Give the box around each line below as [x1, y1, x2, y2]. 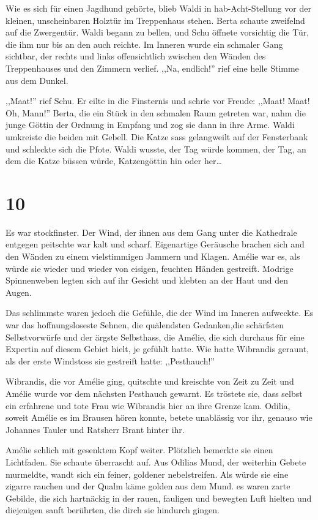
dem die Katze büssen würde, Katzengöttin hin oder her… [6, 154, 222, 167]
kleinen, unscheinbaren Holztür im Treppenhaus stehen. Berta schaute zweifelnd [6, 13, 305, 26]
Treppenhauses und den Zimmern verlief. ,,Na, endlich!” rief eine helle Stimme [6, 61, 299, 74]
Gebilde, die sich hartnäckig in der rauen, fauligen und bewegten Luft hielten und [6, 491, 312, 504]
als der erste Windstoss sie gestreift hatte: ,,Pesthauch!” [6, 354, 215, 367]
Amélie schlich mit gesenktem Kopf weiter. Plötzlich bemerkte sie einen [6, 443, 273, 456]
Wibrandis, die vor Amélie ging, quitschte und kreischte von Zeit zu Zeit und [6, 375, 294, 388]
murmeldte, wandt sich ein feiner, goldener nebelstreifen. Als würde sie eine [6, 467, 289, 480]
